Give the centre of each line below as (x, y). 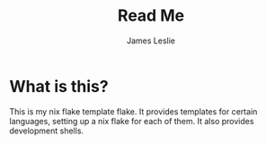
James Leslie (151, 41)
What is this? (59, 86)
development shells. (46, 131)
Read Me (151, 16)
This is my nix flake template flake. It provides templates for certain (133, 111)
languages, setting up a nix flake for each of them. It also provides (132, 121)
